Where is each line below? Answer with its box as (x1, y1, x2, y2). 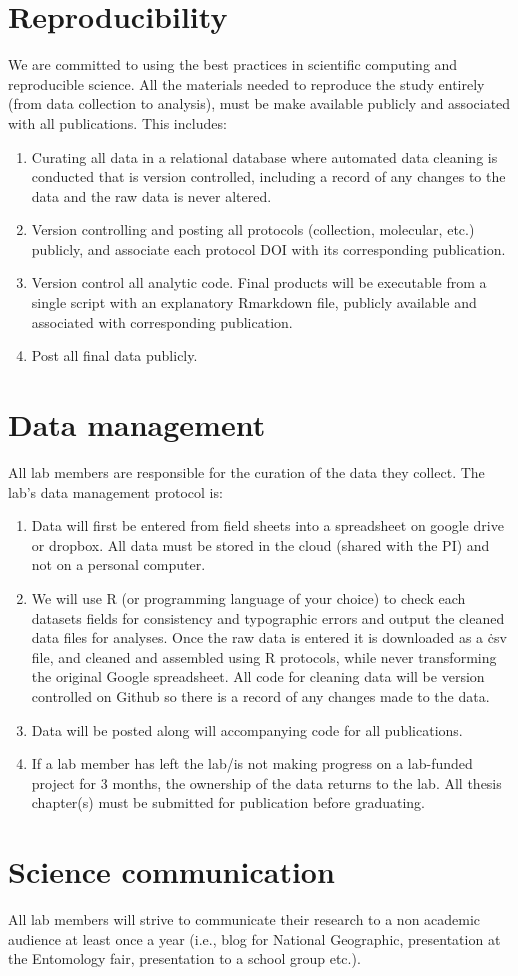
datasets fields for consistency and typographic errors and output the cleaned (31, 607, 505, 628)
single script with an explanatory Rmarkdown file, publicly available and (31, 292, 477, 313)
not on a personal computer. (31, 554, 206, 575)
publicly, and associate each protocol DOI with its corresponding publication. (31, 238, 506, 259)
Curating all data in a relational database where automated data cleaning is (31, 146, 498, 167)
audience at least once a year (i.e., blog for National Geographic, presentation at (8, 928, 501, 949)
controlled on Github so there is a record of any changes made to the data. (31, 685, 490, 706)
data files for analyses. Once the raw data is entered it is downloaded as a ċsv (31, 627, 507, 648)
